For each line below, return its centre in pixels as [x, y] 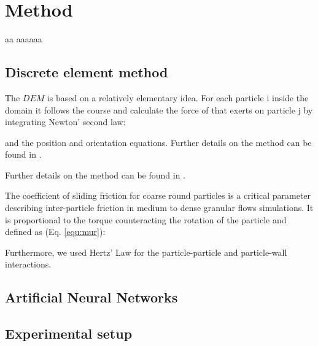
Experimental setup [69, 333]
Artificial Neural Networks [91, 297]
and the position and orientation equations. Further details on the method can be [158, 142]
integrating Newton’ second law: [65, 122]
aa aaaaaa [24, 39]
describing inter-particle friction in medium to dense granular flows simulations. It [159, 208]
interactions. [28, 264]
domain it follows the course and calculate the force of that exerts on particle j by [159, 110]
